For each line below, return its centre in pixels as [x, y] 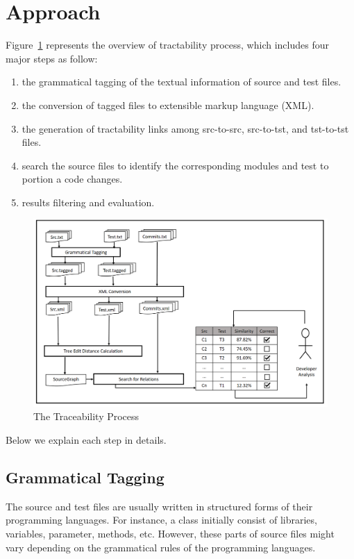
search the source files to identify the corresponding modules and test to [175, 165]
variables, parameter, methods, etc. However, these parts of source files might [170, 534]
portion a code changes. [72, 179]
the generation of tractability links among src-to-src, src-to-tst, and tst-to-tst [185, 128]
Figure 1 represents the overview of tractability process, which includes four [167, 45]
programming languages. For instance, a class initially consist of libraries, [161, 520]
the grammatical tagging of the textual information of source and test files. [182, 82]
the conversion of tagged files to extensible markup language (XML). [168, 105]
